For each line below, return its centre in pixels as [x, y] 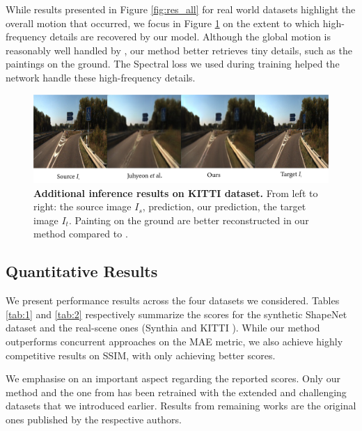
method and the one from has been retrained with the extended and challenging [176, 392]
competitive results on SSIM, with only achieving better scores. [141, 355]
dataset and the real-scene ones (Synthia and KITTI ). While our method [163, 328]
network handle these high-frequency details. [101, 77]
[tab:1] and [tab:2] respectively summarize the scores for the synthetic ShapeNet [176, 314]
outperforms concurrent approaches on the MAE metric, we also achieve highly [174, 342]
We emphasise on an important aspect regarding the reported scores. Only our [173, 378]
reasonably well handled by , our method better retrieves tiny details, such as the [179, 50]
